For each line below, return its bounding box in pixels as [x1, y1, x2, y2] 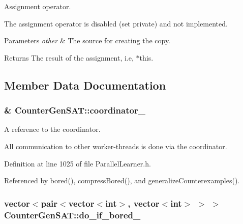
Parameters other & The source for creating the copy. [4, 35, 171, 46]
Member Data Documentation [4, 77, 166, 93]
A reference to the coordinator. [4, 124, 101, 134]
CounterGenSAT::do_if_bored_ [4, 208, 141, 221]
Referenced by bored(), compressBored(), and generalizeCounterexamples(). [4, 175, 240, 186]
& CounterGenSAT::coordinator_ [4, 104, 145, 117]
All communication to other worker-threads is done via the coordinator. [4, 141, 227, 151]
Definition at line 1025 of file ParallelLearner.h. [4, 158, 151, 169]
